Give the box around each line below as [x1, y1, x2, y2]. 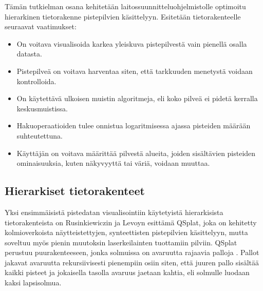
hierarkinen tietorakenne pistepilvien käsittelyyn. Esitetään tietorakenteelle [5, 11, 241, 22]
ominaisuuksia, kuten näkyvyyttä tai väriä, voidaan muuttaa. [16, 158, 210, 168]
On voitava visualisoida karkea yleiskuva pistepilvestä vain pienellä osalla [16, 38, 247, 49]
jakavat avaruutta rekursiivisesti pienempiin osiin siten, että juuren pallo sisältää [5, 257, 259, 267]
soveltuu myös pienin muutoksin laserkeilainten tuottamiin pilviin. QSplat [5, 237, 237, 247]
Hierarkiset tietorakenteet [5, 183, 145, 199]
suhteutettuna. [16, 130, 63, 141]
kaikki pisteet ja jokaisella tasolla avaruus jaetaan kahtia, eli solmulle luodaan [5, 267, 250, 278]
